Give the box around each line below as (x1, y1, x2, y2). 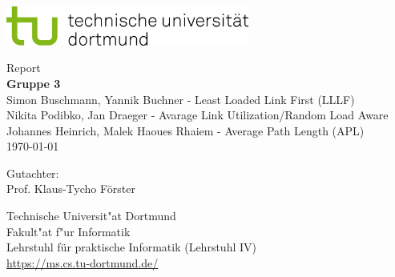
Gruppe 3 (6, 74, 61, 91)
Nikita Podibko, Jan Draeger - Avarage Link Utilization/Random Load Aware (6, 106, 389, 123)
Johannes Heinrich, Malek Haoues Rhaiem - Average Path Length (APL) (6, 122, 365, 138)
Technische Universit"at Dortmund (6, 207, 176, 224)
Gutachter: (6, 164, 59, 181)
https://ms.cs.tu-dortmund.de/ (6, 254, 159, 271)
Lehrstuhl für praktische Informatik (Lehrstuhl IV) (6, 239, 256, 255)
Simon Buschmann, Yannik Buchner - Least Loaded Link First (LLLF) (6, 90, 355, 107)
